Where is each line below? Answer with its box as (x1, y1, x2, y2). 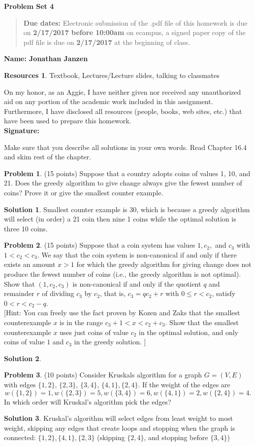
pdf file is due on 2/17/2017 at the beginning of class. (23, 37, 190, 47)
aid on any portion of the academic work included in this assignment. (4, 96, 213, 107)
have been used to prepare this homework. (4, 115, 131, 126)
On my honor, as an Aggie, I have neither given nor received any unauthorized (4, 86, 241, 97)
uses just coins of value (60, 327, 128, 337)
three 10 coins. (4, 223, 48, 233)
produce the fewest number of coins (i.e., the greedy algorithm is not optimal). (4, 269, 241, 279)
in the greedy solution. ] (74, 336, 146, 347)
